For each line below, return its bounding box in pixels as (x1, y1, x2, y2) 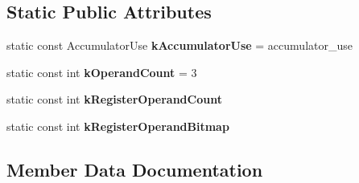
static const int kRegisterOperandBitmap (6, 117, 229, 134)
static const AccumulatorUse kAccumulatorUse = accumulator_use (6, 37, 353, 54)
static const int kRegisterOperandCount (6, 91, 222, 108)
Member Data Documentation (6, 157, 263, 181)
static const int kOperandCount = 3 (6, 63, 197, 80)
